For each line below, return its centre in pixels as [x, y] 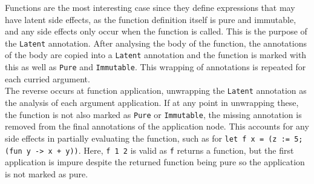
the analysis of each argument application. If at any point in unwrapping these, [152, 102]
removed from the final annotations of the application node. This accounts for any [157, 126]
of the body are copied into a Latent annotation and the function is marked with [156, 55]
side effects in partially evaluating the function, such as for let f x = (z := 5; [154, 138]
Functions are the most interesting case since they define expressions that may [150, 7]
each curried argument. [47, 78]
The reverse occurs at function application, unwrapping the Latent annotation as [156, 90]
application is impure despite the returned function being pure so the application [155, 162]
